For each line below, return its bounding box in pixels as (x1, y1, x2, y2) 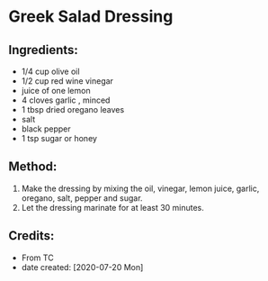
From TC (21, 252, 55, 263)
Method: (8, 159, 58, 175)
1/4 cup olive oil (21, 66, 80, 77)
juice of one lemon (21, 86, 91, 95)
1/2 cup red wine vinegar (21, 76, 114, 86)
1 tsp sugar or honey (21, 133, 98, 143)
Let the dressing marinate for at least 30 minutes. (21, 202, 204, 213)
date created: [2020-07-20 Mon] (21, 261, 144, 272)
